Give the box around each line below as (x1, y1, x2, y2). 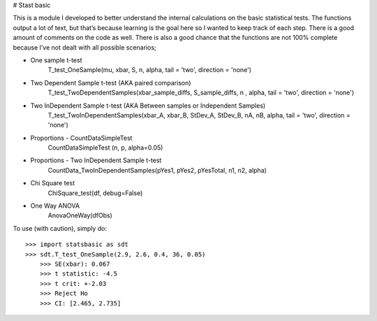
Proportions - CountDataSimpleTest (30, 134, 133, 142)
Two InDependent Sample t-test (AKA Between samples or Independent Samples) (30, 101, 266, 110)
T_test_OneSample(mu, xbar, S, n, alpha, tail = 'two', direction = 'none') (47, 66, 251, 74)
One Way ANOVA (30, 201, 80, 210)
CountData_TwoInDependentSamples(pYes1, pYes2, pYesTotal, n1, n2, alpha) (47, 166, 267, 174)
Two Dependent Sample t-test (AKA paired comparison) (30, 78, 191, 87)
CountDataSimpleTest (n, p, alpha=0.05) (47, 143, 163, 152)
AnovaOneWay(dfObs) (47, 211, 113, 220)
